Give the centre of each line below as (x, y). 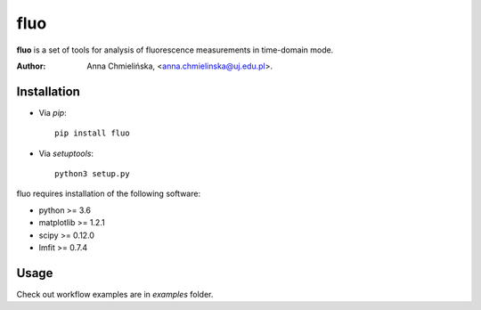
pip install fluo (92, 133)
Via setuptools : (66, 153)
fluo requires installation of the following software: (108, 194)
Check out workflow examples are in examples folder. (115, 294)
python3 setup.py (92, 174)
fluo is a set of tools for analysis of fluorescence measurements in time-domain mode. (175, 50)
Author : (31, 66)
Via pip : (53, 112)
